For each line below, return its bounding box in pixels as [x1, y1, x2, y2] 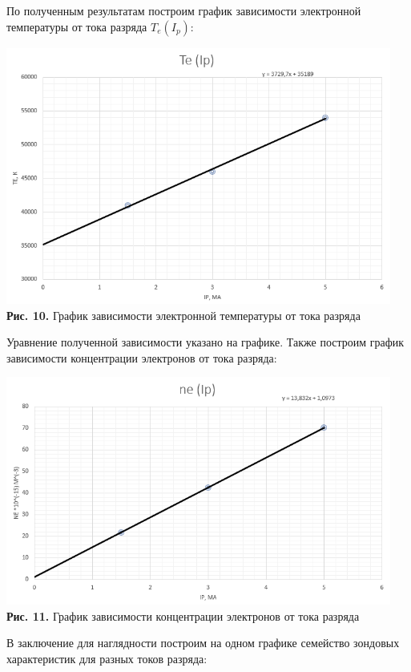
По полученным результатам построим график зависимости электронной [6, 2, 361, 18]
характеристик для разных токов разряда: [6, 650, 208, 666]
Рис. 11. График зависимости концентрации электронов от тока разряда [6, 607, 360, 624]
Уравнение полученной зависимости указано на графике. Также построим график [6, 334, 405, 350]
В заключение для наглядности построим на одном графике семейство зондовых [6, 634, 400, 651]
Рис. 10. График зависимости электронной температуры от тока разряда [6, 306, 361, 323]
